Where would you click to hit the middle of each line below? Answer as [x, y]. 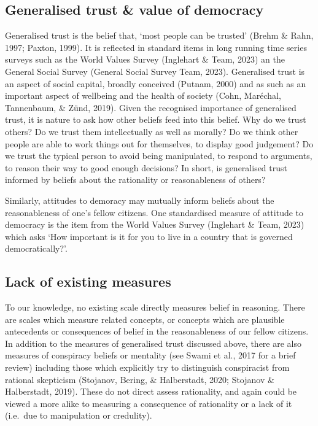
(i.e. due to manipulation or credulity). [79, 415]
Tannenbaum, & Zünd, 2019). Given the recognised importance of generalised [151, 107]
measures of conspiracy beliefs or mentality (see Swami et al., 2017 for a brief [150, 355]
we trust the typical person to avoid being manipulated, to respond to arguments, [159, 156]
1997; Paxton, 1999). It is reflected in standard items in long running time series [156, 47]
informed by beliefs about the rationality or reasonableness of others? [135, 180]
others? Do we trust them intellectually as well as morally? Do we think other [152, 131]
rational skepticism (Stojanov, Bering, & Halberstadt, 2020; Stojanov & [140, 379]
